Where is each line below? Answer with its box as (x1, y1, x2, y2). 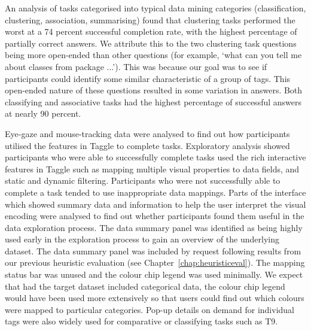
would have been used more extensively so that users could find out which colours (5, 291, 304, 304)
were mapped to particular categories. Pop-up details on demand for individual (5, 303, 294, 315)
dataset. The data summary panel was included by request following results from (5, 244, 301, 257)
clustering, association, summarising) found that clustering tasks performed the (5, 13, 295, 26)
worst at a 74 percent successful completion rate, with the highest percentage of (5, 25, 297, 38)
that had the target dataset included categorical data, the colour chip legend (5, 280, 285, 292)
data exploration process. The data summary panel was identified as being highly (5, 221, 303, 233)
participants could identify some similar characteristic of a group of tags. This (5, 72, 291, 84)
